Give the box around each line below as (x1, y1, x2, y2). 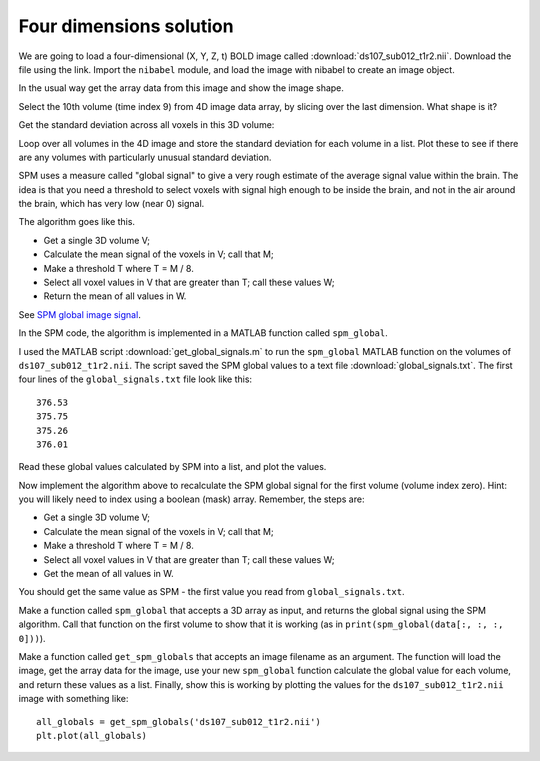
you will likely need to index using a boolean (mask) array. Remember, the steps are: (18, 493, 365, 505)
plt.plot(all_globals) (36, 730, 148, 741)
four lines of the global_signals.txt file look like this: (18, 373, 253, 385)
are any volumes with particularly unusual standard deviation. (18, 151, 272, 163)
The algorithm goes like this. (18, 216, 135, 228)
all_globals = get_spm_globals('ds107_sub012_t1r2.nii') (36, 716, 322, 727)
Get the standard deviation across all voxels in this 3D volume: (18, 119, 275, 131)
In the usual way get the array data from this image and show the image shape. (18, 82, 345, 94)
